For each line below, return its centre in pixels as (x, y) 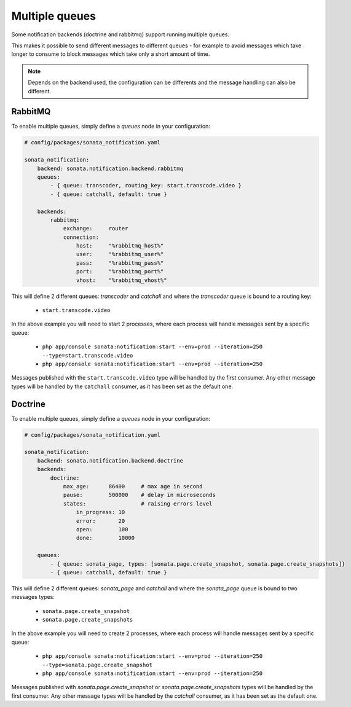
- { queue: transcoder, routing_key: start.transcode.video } (146, 186)
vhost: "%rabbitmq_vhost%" (121, 280)
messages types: (33, 597)
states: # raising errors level (138, 503)
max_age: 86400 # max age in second (133, 486)
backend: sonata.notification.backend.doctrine (110, 460)
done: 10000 (105, 538)
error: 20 (101, 521)
